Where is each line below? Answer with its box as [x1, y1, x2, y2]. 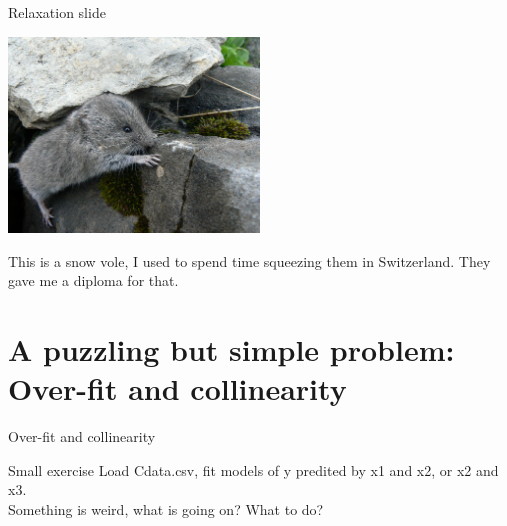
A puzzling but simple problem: [8, 328, 455, 369]
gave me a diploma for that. [8, 270, 179, 291]
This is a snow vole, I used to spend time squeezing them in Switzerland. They [8, 250, 491, 271]
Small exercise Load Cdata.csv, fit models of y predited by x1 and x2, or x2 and [8, 459, 499, 480]
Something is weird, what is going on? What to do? [8, 498, 324, 519]
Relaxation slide [8, 2, 106, 22]
